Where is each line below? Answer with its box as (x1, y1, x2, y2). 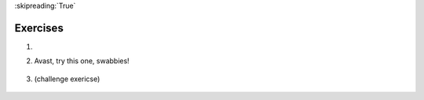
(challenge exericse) (34, 74, 101, 84)
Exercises (14, 21, 64, 34)
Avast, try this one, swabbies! (34, 56, 130, 66)
